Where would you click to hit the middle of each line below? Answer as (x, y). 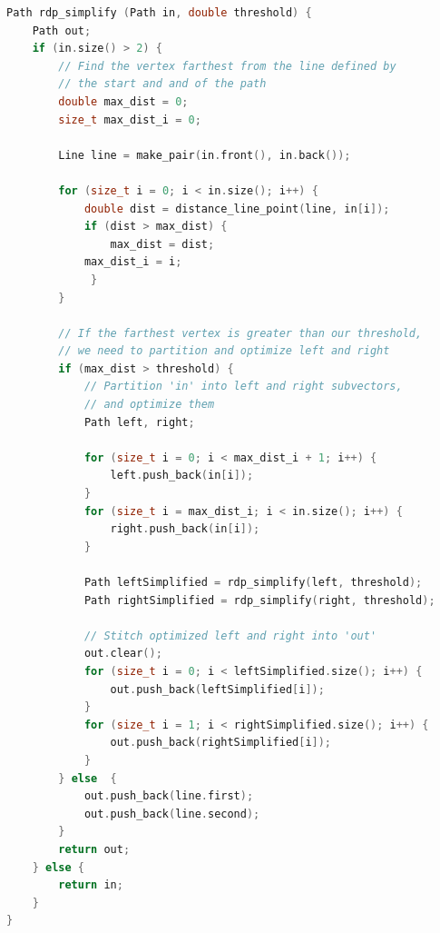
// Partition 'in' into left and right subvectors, (243, 387)
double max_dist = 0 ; (123, 101)
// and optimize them (149, 405)
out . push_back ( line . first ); (169, 796)
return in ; (91, 885)
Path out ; (62, 30)
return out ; (94, 849)
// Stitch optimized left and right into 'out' (230, 635)
